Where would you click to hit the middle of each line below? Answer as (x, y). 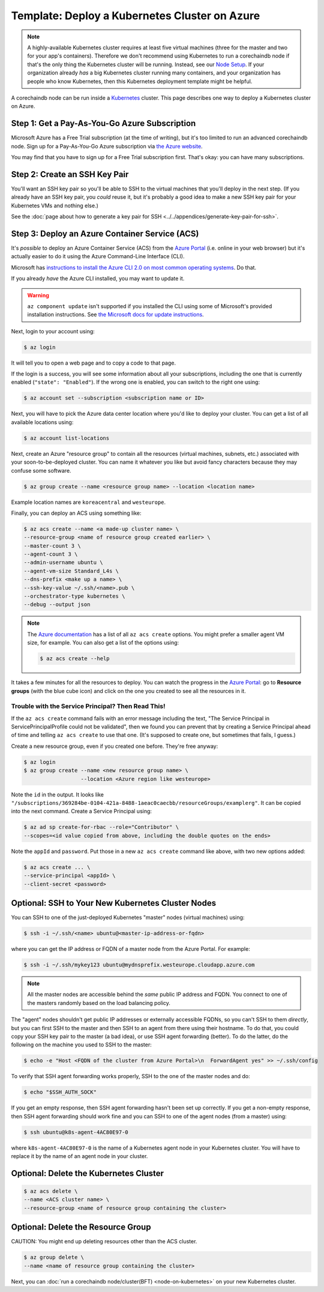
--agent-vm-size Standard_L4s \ (71, 571)
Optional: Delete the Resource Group (81, 1227)
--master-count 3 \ (52, 546)
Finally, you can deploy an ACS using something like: (76, 513)
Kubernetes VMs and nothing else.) (55, 205)
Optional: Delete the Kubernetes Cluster (88, 1173)
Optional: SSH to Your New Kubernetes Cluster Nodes (113, 903)
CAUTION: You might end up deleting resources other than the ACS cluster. (104, 1242)
